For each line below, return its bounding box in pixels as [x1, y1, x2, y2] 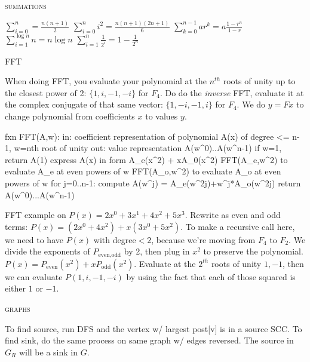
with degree [93, 233, 136, 246]
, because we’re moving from [151, 233, 256, 246]
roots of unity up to [223, 75, 296, 87]
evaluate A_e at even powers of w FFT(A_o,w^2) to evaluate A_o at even [5, 165, 281, 177]
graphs [5, 302, 30, 314]
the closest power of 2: [5, 86, 87, 99]
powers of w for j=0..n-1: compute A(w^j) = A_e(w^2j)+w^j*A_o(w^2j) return [5, 176, 301, 189]
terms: [5, 220, 28, 232]
